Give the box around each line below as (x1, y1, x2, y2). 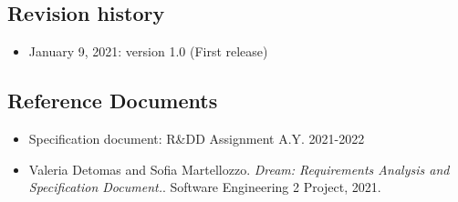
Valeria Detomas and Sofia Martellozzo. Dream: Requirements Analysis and (28, 159, 450, 178)
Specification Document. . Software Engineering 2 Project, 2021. (28, 177, 381, 197)
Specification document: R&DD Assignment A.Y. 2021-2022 (28, 129, 365, 147)
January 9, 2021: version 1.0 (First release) (28, 42, 268, 61)
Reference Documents (7, 86, 218, 115)
